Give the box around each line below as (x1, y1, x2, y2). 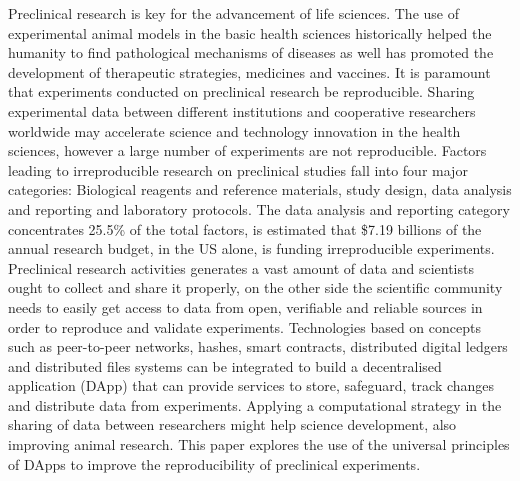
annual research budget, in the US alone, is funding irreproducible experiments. (8, 238, 495, 259)
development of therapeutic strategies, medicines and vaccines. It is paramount (8, 61, 491, 82)
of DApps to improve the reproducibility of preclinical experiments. (8, 453, 421, 474)
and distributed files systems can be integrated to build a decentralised (8, 355, 442, 376)
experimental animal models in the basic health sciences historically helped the (8, 22, 492, 43)
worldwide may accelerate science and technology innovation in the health (8, 120, 461, 141)
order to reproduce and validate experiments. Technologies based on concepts (8, 316, 481, 337)
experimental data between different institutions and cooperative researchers (8, 100, 476, 121)
